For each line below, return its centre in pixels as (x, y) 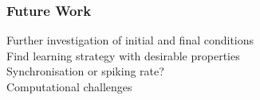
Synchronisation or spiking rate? (85, 71)
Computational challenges (69, 87)
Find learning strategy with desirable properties (123, 55)
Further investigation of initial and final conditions (130, 40)
